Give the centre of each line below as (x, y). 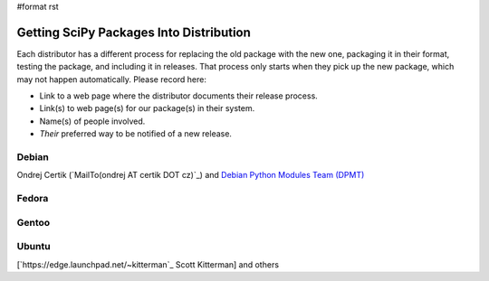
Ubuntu (34, 247)
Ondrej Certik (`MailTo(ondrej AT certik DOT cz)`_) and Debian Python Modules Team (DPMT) (191, 175)
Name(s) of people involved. (92, 121)
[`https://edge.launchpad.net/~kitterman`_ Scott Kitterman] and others (148, 264)
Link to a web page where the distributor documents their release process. (179, 96)
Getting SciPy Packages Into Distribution (134, 32)
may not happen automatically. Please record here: (112, 79)
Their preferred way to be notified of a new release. (136, 134)
